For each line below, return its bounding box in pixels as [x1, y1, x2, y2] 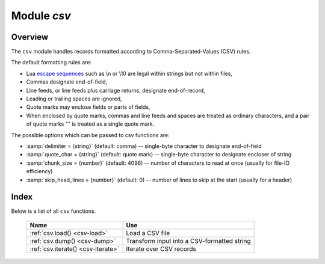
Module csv [11, 9, 72, 22]
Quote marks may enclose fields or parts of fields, [26, 103, 150, 111]
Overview [11, 32, 49, 42]
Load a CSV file [126, 229, 170, 237]
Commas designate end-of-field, [26, 78, 108, 85]
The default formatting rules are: [11, 59, 92, 66]
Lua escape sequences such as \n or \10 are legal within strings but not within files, [26, 70, 233, 77]
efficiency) [26, 168, 53, 175]
